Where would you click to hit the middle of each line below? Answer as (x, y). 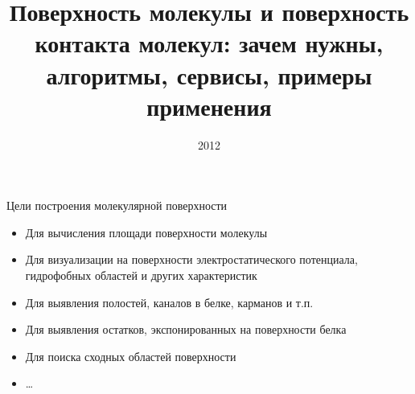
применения (209, 106)
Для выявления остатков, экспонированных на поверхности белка (186, 329)
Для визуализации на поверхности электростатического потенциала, (191, 259)
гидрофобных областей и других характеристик (141, 275)
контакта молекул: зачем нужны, (209, 43)
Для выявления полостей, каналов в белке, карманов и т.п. (169, 302)
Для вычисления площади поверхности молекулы (146, 232)
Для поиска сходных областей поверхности (131, 356)
